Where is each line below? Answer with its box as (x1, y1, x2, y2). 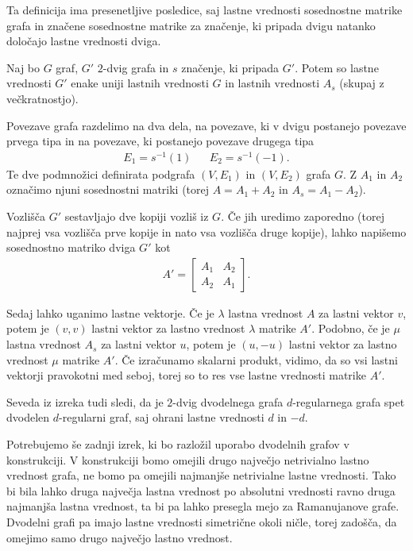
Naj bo (6, 59, 41, 75)
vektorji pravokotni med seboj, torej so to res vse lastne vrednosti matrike (6, 367, 366, 383)
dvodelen (6, 409, 50, 426)
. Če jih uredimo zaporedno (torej (221, 208, 384, 225)
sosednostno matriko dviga (6, 239, 136, 256)
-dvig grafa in (102, 59, 169, 75)
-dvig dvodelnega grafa (172, 393, 284, 410)
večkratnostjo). (6, 90, 79, 106)
